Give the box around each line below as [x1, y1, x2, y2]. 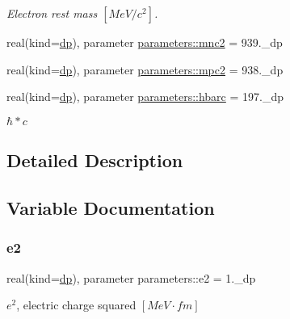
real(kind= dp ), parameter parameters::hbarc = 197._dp [6, 88, 284, 105]
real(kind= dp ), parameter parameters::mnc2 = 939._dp [6, 34, 283, 50]
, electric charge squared [16, 296, 137, 313]
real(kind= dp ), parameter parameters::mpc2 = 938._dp [6, 61, 284, 78]
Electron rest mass [6, 5, 98, 21]
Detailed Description [6, 148, 183, 173]
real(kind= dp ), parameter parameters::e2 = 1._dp [6, 269, 256, 286]
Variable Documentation [6, 195, 215, 220]
